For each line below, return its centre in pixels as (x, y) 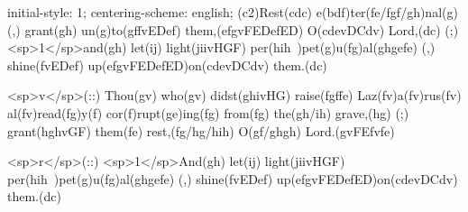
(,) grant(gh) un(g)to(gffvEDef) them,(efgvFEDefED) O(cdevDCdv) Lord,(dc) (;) (233, 29)
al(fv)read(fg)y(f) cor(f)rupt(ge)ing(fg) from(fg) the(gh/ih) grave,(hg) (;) (208, 112)
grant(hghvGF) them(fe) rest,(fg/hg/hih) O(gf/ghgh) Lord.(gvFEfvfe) (201, 130)
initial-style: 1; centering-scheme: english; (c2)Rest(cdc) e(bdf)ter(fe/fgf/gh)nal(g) (233, 12)
